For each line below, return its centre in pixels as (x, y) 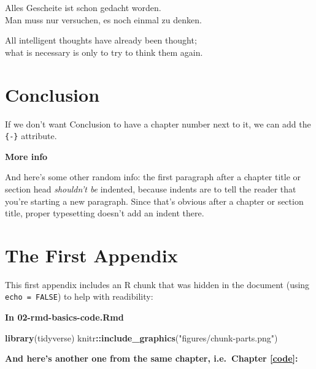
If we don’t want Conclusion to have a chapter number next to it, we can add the (158, 124)
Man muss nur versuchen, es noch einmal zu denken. (103, 19)
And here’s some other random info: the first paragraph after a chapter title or (153, 177)
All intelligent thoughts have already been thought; (101, 40)
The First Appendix (91, 255)
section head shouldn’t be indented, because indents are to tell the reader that (151, 188)
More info (26, 156)
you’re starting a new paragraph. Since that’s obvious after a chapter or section (154, 201)
